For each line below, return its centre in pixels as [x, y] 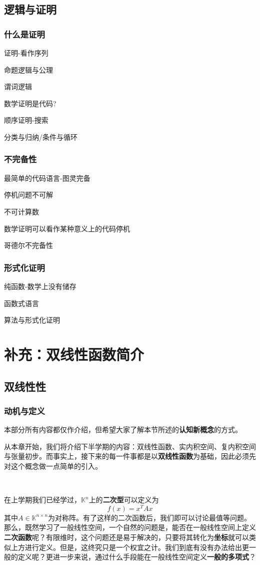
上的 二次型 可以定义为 [124, 500]
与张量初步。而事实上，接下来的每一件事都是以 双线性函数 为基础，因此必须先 [130, 456]
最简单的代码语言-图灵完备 [47, 178]
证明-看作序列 [26, 53]
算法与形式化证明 [32, 320]
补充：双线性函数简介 [74, 354]
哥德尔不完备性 [28, 245]
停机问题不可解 [28, 195]
